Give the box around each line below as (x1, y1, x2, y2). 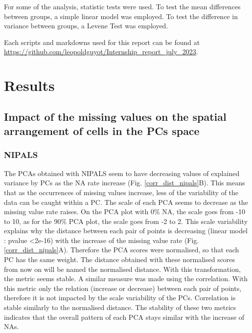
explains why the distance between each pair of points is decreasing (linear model (4, 225, 248, 236)
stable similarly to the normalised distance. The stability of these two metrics (4, 302, 236, 312)
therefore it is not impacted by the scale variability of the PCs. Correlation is (4, 292, 236, 303)
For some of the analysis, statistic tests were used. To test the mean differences (4, 1, 241, 11)
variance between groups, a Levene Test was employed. (4, 21, 168, 31)
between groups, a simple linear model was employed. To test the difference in (4, 11, 238, 21)
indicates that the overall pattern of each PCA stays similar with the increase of (4, 311, 245, 322)
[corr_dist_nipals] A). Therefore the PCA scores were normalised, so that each (4, 244, 239, 255)
